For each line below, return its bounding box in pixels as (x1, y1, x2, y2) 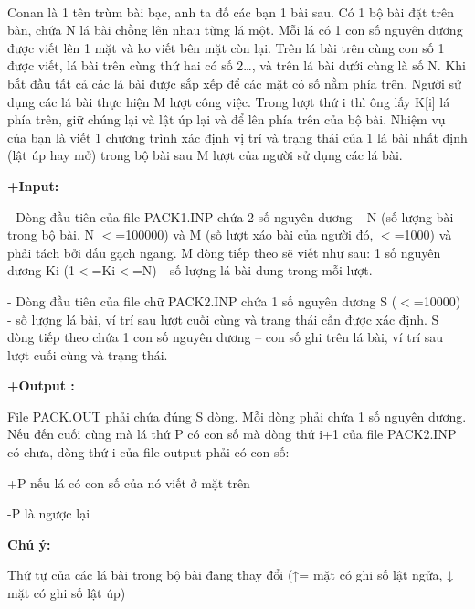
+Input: (7, 176, 59, 195)
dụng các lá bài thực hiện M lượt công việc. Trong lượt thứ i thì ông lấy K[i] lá (7, 91, 450, 111)
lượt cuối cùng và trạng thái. (7, 345, 168, 364)
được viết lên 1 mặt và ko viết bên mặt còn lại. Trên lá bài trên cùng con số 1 (7, 37, 445, 57)
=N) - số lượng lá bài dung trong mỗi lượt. (132, 261, 373, 280)
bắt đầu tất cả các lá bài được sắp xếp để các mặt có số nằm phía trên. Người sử (7, 73, 461, 92)
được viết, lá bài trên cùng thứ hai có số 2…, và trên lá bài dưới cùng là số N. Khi (7, 56, 466, 75)
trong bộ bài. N (7, 225, 94, 244)
